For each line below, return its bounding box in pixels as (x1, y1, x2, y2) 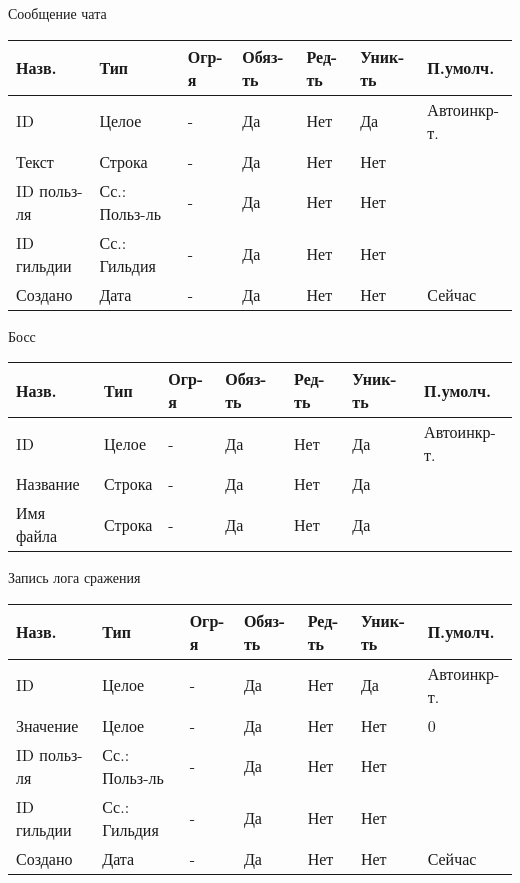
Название (16, 472, 80, 496)
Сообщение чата (8, 3, 107, 23)
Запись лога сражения (8, 567, 141, 588)
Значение (16, 713, 79, 737)
